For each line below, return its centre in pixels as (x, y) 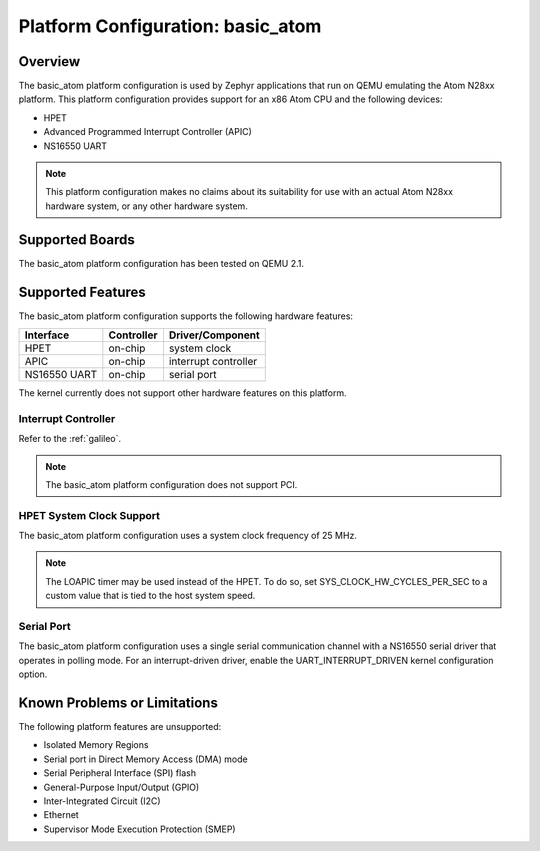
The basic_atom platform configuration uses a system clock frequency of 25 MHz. (187, 536)
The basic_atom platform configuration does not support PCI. (171, 484)
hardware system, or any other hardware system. (147, 206)
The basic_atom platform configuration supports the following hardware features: (186, 316)
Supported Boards (76, 239)
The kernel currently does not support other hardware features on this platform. (182, 393)
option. (33, 674)
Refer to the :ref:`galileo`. (70, 439)
